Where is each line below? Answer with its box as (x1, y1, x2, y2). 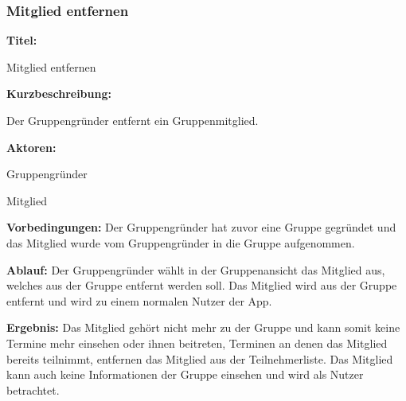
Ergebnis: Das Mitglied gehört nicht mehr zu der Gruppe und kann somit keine (6, 319, 400, 336)
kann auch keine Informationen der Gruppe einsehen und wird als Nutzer (6, 366, 364, 383)
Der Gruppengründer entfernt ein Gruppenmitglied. (6, 112, 259, 128)
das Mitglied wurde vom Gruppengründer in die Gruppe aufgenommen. (6, 234, 355, 251)
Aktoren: (6, 138, 57, 155)
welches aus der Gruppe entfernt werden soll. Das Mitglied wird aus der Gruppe (6, 277, 397, 294)
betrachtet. (6, 381, 60, 398)
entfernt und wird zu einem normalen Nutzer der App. (6, 292, 272, 309)
